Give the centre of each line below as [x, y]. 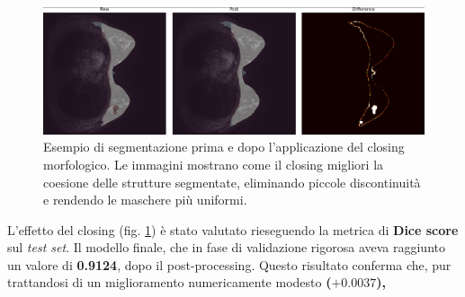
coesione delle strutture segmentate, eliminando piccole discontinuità [232, 182]
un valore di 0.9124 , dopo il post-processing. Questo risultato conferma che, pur [229, 264]
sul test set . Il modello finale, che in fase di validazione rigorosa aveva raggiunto [226, 247]
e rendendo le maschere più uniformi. [145, 200]
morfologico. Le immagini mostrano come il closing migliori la [214, 164]
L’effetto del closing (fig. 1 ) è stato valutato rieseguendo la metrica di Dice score [233, 229]
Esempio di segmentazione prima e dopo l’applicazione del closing [224, 147]
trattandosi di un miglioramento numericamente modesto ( [170, 282]
